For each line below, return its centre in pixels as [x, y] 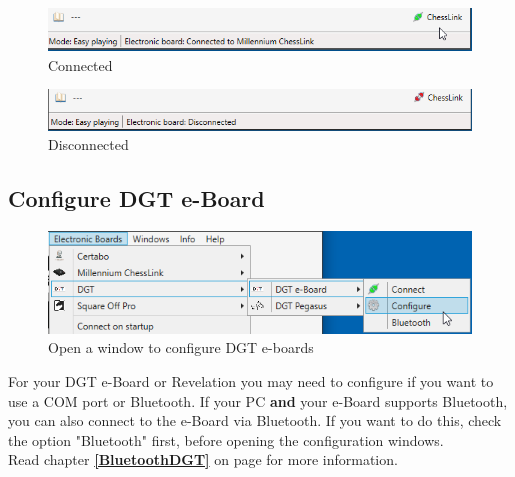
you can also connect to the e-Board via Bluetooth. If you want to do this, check [255, 420]
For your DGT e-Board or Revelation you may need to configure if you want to [251, 381]
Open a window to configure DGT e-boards [181, 347]
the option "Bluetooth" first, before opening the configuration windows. [226, 439]
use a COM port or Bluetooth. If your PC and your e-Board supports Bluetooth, [258, 400]
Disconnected [88, 144]
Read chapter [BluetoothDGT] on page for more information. [203, 459]
